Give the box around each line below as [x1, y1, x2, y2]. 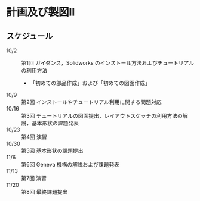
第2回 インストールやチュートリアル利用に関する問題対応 [21, 99, 162, 105]
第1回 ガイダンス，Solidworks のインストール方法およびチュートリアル [21, 59, 195, 66]
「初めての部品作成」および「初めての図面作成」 [29, 80, 150, 86]
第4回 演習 [21, 133, 47, 140]
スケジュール [6, 31, 53, 41]
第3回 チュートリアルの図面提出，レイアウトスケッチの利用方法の [21, 112, 183, 119]
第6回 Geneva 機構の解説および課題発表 [21, 161, 119, 168]
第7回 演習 [21, 175, 47, 181]
